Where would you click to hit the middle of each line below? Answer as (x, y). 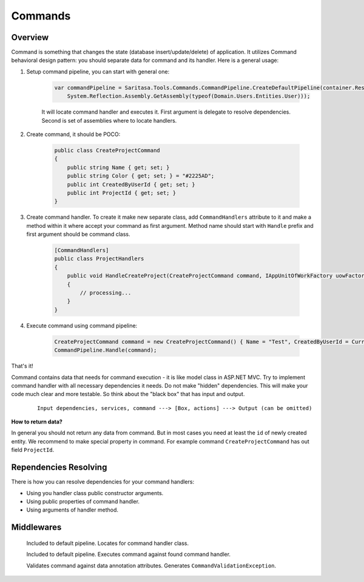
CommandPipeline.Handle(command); (106, 350)
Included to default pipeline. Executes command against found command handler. (128, 554)
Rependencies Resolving (59, 467)
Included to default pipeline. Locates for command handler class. (108, 543)
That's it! (22, 366)
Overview (30, 37)
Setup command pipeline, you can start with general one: (98, 71)
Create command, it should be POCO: (73, 134)
